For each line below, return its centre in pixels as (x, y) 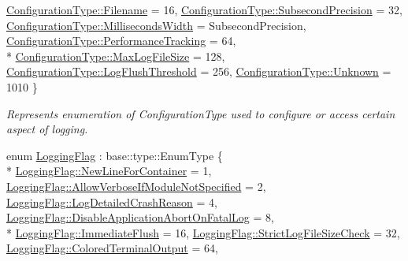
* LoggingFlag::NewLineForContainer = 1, (109, 171)
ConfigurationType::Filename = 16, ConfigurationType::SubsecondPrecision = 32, (204, 9)
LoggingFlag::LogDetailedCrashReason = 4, (112, 201)
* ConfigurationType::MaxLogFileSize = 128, (116, 56)
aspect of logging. (47, 129)
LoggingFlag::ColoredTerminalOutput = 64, (112, 248)
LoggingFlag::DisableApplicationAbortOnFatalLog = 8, (140, 217)
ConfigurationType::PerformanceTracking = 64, (121, 41)
